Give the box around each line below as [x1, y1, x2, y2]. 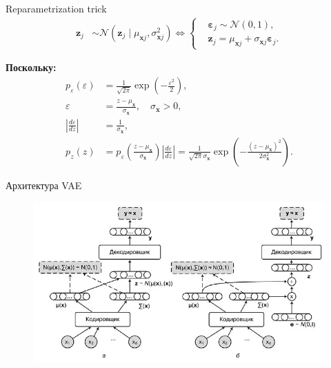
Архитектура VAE [6, 177, 82, 192]
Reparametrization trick [6, 1, 107, 15]
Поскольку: [6, 60, 57, 75]
